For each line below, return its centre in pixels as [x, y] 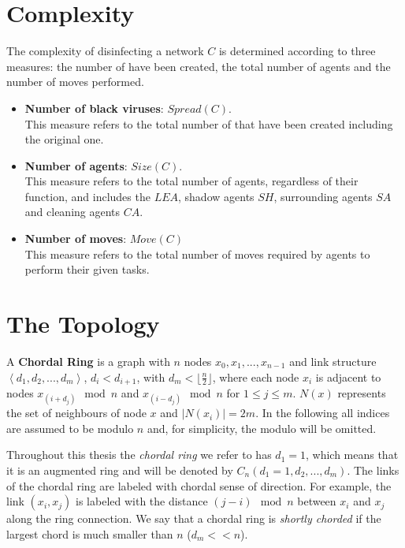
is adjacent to [348, 377]
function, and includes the [87, 196]
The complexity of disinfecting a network [105, 51]
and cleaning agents [72, 212]
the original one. [64, 139]
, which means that [352, 455]
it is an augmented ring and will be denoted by [120, 470]
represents [362, 393]
